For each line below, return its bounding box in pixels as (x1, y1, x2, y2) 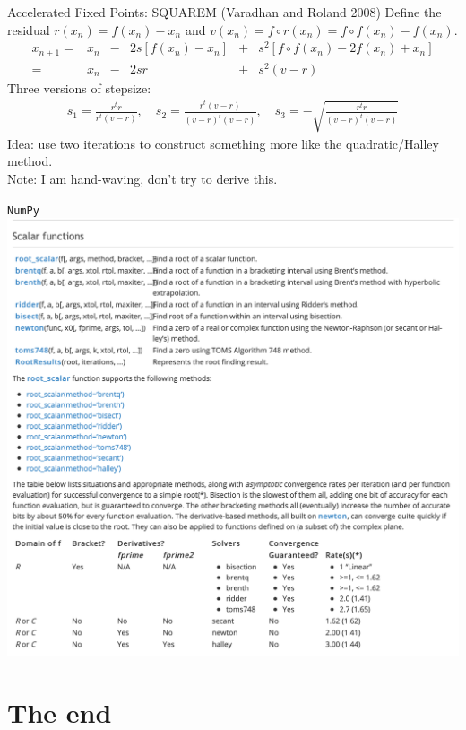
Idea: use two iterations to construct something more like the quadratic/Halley (7, 134, 439, 152)
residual (7, 20, 50, 39)
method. (7, 152, 53, 170)
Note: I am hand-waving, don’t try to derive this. (7, 169, 278, 188)
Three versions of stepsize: (7, 78, 151, 97)
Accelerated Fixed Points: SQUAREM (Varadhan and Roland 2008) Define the (7, 3, 442, 21)
